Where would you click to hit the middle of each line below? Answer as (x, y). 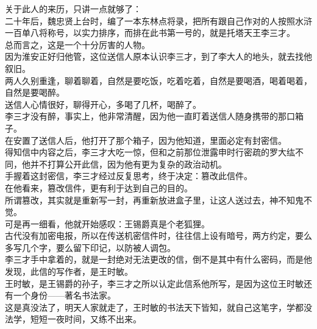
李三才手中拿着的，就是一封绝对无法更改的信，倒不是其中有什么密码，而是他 (158, 259)
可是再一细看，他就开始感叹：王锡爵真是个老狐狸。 (107, 223)
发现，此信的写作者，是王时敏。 (69, 271)
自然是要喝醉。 (35, 92)
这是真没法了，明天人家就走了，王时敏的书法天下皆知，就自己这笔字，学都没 (158, 307)
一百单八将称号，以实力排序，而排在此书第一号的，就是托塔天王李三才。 (150, 33)
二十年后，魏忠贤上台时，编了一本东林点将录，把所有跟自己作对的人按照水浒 (158, 20)
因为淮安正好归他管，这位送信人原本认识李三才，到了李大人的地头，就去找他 (158, 56)
